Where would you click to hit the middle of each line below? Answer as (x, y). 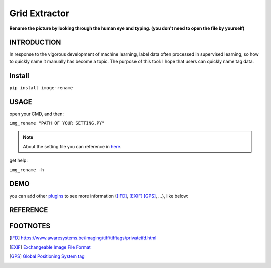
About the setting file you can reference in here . (72, 146)
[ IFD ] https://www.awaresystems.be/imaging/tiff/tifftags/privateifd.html (83, 238)
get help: (18, 160)
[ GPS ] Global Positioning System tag (47, 256)
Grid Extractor (39, 13)
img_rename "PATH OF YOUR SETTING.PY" (57, 123)
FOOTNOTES (30, 226)
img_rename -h (27, 170)
